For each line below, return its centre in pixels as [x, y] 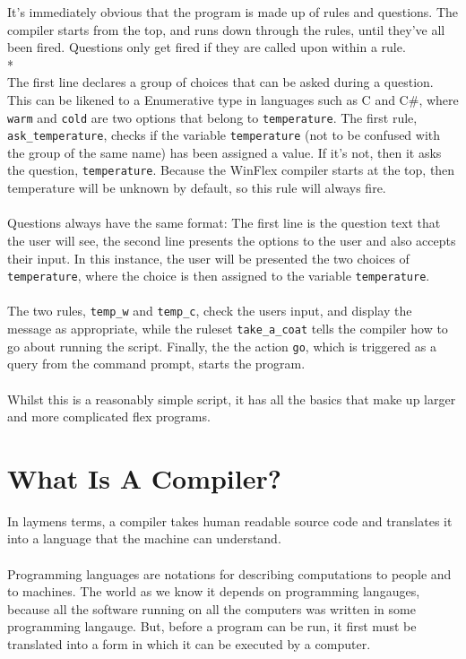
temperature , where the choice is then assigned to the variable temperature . [219, 276]
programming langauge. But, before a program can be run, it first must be [212, 626]
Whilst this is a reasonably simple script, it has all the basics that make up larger [232, 399]
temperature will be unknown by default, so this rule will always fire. [197, 188]
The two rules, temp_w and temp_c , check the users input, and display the [210, 311]
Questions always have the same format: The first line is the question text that [224, 223]
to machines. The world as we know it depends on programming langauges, [214, 591]
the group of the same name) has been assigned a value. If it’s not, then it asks [224, 152]
